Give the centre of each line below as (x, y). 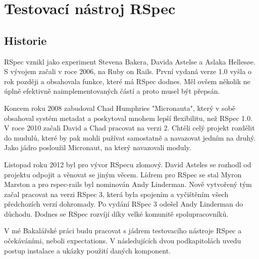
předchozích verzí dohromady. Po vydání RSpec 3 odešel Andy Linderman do (124, 204)
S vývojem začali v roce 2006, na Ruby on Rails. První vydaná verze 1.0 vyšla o (128, 71)
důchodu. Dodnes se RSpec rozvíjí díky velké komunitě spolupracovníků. (116, 213)
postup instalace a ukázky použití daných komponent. (87, 250)
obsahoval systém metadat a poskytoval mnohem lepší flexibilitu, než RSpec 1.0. (128, 118)
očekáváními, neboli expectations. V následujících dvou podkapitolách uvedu (123, 241)
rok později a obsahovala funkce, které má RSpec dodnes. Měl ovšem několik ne (127, 81)
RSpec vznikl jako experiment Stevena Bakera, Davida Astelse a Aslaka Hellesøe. (130, 61)
